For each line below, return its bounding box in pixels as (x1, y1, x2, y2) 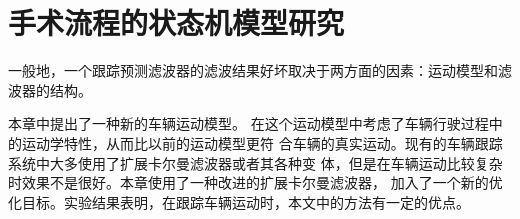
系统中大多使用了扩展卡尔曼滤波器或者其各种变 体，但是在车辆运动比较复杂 (8, 152, 503, 173)
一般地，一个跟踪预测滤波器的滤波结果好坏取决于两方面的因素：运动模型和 (8, 60, 498, 81)
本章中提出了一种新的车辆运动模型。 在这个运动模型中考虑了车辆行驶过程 (8, 113, 489, 134)
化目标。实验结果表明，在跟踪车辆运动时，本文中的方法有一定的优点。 (8, 191, 470, 212)
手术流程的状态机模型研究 (8, 2, 345, 43)
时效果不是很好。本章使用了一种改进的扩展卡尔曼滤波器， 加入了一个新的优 (8, 172, 503, 193)
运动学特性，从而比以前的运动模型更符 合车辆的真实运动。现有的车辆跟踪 (21, 132, 503, 153)
